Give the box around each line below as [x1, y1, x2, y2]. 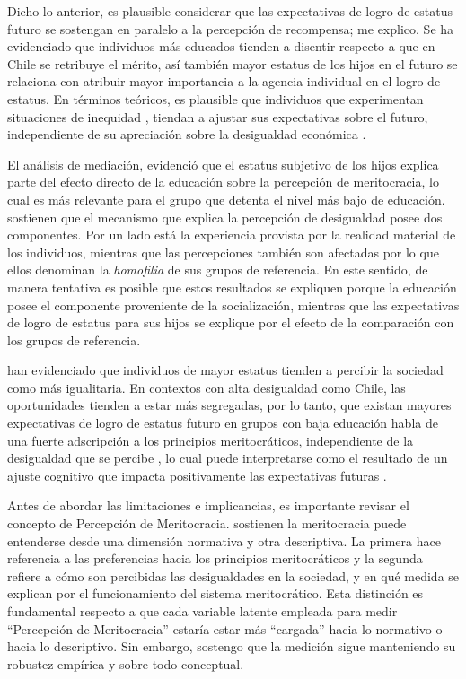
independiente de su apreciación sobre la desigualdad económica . [7, 125, 366, 144]
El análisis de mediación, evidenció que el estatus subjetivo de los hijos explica [7, 154, 439, 173]
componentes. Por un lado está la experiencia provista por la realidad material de [7, 225, 456, 244]
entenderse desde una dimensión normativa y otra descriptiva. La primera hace [7, 531, 441, 550]
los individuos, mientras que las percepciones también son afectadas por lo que [7, 242, 439, 261]
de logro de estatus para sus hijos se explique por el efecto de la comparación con [7, 313, 454, 332]
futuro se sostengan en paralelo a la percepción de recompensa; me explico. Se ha [7, 19, 454, 38]
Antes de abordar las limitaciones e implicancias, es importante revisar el [7, 496, 409, 515]
